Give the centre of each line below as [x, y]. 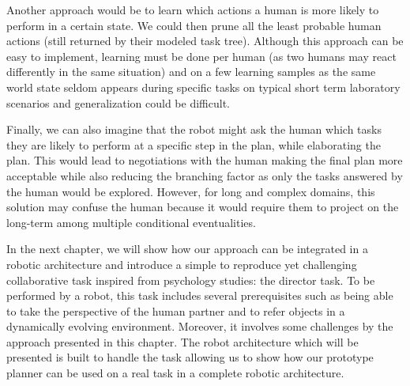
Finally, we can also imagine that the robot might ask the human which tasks [194, 129]
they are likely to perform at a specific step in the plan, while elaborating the [194, 144]
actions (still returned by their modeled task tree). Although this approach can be [205, 41]
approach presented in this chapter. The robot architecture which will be [182, 341]
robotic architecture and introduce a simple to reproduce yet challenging [182, 264]
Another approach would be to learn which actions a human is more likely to [193, 9]
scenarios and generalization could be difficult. [118, 102]
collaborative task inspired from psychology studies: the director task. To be [191, 280]
